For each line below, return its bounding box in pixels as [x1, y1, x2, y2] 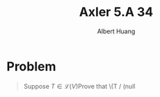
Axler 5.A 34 [79, 4, 154, 20]
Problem [6, 58, 56, 74]
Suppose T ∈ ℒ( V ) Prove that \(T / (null [23, 82, 136, 90]
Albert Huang [97, 27, 136, 35]
